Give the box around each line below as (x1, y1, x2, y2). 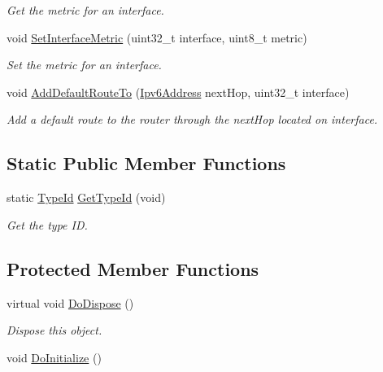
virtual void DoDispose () (7, 294, 134, 311)
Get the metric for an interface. (7, 2, 164, 18)
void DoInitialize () (7, 348, 102, 365)
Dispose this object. (7, 322, 102, 339)
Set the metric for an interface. (7, 56, 162, 73)
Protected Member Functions (7, 256, 259, 281)
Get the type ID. (7, 216, 88, 233)
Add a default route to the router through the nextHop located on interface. (7, 111, 378, 128)
